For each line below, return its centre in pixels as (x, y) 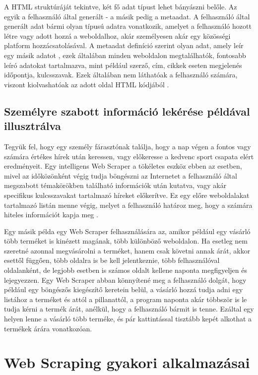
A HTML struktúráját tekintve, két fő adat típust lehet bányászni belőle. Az (121, 6)
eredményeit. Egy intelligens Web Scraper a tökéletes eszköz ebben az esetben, (123, 166)
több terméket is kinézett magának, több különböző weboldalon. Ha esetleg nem (126, 241)
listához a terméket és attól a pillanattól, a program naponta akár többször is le (126, 299)
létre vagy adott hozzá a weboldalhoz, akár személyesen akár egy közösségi (117, 35)
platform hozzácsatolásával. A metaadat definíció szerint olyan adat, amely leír (124, 45)
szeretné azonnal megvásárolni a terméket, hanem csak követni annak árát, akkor (127, 250)
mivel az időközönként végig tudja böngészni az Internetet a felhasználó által (121, 175)
